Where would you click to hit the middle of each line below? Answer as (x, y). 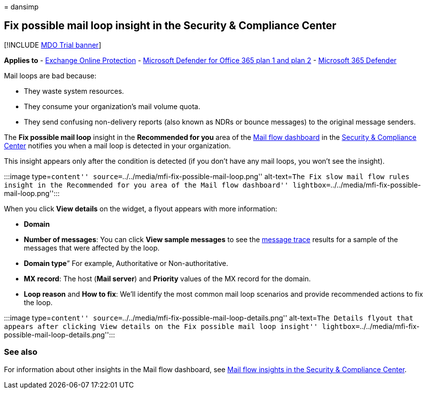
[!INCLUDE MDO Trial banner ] (53, 45)
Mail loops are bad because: (50, 75)
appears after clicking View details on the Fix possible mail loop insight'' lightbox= (182, 326)
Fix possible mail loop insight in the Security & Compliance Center (170, 26)
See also (21, 352)
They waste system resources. (74, 91)
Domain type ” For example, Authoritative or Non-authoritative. (126, 263)
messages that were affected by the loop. (92, 248)
